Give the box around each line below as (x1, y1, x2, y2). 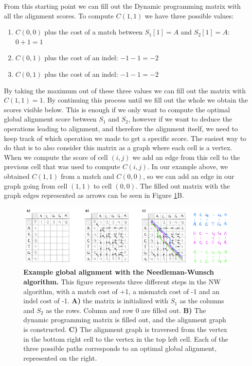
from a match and (60, 171, 114, 181)
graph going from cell (4, 180, 68, 191)
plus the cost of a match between (44, 27, 143, 37)
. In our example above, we (147, 161, 228, 172)
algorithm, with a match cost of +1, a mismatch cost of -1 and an (23, 286, 220, 296)
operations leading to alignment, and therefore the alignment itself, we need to (4, 123, 238, 133)
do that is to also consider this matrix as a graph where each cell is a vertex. (4, 142, 233, 153)
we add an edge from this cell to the (132, 152, 240, 162)
